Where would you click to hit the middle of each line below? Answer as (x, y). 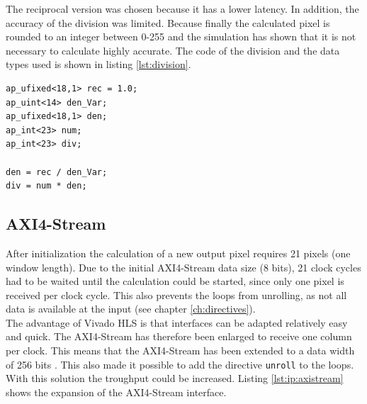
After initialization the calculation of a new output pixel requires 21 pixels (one (178, 253)
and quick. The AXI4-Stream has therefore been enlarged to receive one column (179, 336)
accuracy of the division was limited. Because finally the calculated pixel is (168, 22)
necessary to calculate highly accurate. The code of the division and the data (173, 50)
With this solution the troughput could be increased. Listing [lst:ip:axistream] (175, 378)
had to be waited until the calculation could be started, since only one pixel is (175, 281)
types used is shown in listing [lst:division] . (98, 64)
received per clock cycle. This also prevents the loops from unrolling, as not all (176, 294)
